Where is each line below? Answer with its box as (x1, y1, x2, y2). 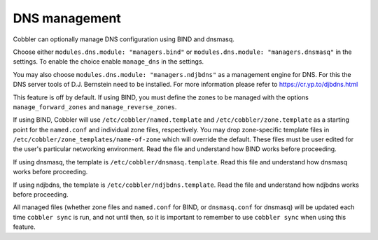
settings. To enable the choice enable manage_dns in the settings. (13, 57, 204, 66)
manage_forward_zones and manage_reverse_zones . (13, 102, 177, 111)
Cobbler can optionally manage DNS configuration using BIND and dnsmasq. (13, 35, 234, 43)
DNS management (13, 10, 122, 26)
